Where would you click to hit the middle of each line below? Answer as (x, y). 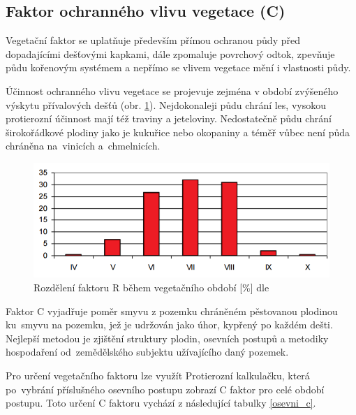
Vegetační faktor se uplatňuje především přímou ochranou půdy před (153, 40)
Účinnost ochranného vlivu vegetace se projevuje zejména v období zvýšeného (172, 90)
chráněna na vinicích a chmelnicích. (83, 146)
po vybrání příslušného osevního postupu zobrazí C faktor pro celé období (165, 389)
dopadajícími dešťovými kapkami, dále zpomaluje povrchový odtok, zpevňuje (170, 53)
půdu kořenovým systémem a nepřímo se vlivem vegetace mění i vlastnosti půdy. (178, 67)
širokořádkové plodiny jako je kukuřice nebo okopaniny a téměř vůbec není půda (178, 132)
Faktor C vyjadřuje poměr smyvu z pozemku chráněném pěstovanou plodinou (172, 311)
